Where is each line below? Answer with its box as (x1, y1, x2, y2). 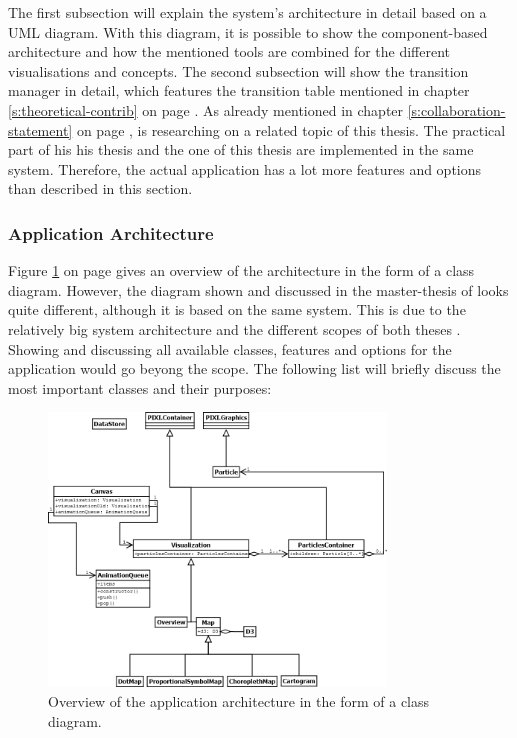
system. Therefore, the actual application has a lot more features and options (8, 158, 482, 179)
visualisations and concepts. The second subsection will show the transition (8, 60, 469, 81)
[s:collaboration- (407, 99, 506, 120)
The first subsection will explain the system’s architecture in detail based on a (8, 2, 487, 22)
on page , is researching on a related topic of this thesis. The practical (76, 119, 506, 140)
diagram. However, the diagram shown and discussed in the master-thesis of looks (8, 279, 509, 300)
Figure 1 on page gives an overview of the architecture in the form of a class (8, 260, 475, 281)
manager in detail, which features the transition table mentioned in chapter (8, 80, 470, 101)
